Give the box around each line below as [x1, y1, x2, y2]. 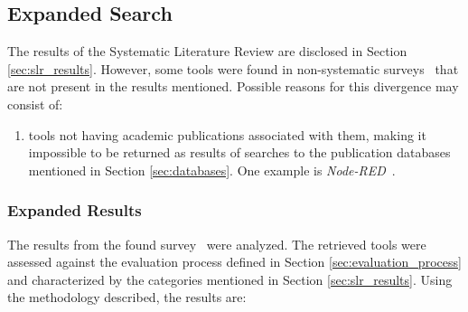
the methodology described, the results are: [7, 288, 247, 307]
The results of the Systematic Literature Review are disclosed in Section [7, 42, 407, 61]
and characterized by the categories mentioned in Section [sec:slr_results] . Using [7, 269, 453, 288]
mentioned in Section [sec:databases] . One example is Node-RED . [28, 160, 396, 179]
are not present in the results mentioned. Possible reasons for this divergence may [7, 77, 459, 96]
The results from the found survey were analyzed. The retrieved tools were [7, 234, 426, 253]
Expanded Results [7, 199, 142, 222]
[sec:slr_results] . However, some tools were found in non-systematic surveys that [7, 59, 459, 78]
